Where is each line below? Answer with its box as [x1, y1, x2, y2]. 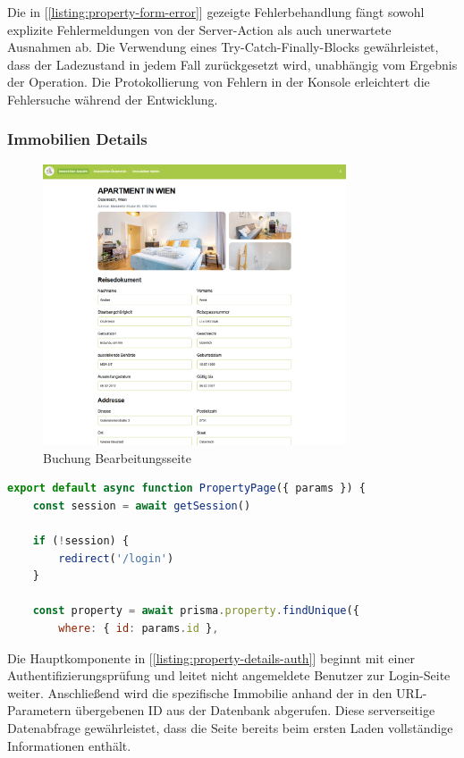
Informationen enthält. [7, 736, 131, 754]
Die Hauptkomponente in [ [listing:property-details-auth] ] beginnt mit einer [7, 648, 415, 667]
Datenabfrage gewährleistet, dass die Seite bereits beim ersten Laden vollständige [7, 719, 453, 737]
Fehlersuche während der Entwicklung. [7, 89, 218, 108]
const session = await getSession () [32, 499, 251, 512]
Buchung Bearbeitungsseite [43, 448, 191, 467]
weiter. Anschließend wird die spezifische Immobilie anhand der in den [7, 683, 392, 702]
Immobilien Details [7, 128, 148, 150]
